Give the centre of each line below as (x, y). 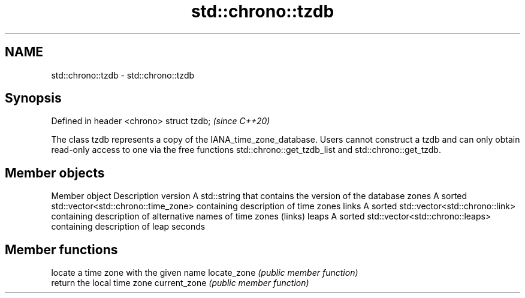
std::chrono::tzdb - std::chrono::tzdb (123, 75)
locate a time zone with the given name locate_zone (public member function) (205, 273)
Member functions (61, 249)
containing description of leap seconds (128, 227)
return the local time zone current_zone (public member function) (180, 283)
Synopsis (33, 98)
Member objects (55, 173)
